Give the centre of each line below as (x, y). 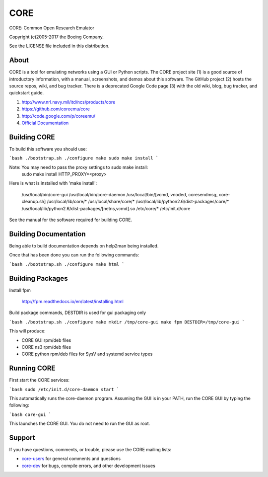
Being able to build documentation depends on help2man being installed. (84, 245)
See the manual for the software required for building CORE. (71, 220)
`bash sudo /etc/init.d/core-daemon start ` (64, 389)
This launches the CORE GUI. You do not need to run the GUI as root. (80, 424)
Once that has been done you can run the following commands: (74, 255)
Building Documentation (48, 234)
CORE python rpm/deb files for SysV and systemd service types (87, 354)
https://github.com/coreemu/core (56, 109)
